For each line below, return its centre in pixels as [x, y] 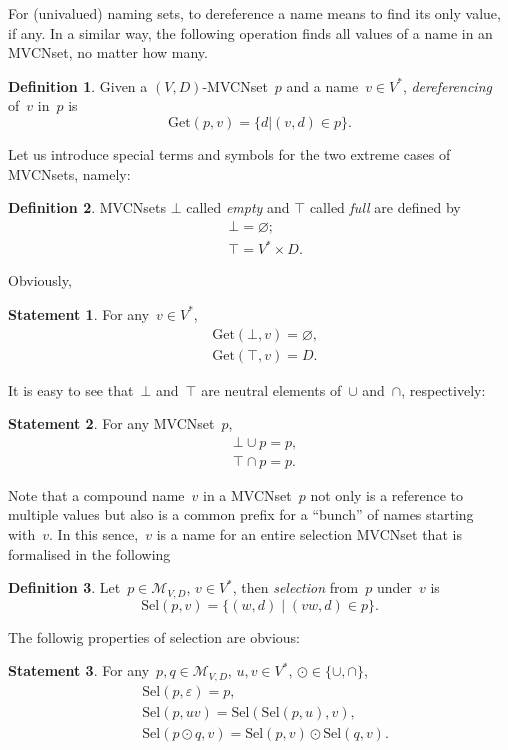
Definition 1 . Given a [78, 85]
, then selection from [295, 587]
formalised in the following [89, 553]
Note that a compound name [96, 494]
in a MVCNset [247, 494]
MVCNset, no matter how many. [108, 52]
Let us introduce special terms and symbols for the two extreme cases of [229, 153]
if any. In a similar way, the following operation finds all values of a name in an [250, 32]
